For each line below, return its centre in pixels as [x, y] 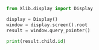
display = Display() [32, 19]
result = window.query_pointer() [48, 30]
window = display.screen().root [47, 25]
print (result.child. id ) [36, 41]
